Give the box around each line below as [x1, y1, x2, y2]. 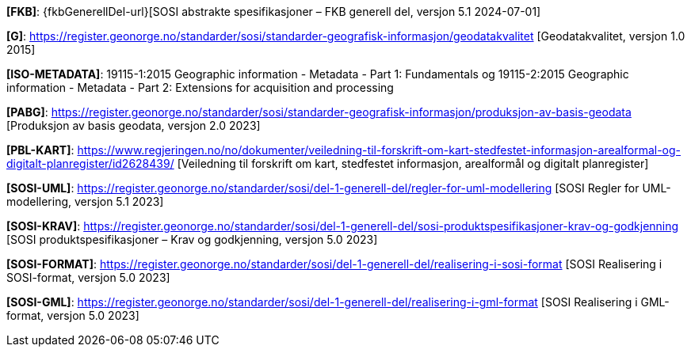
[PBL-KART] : [6, 143, 74, 157]
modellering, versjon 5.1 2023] [6, 195, 164, 208]
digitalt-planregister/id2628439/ [6, 157, 174, 170]
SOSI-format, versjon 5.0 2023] [6, 271, 170, 284]
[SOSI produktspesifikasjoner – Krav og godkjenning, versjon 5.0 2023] [6, 233, 378, 246]
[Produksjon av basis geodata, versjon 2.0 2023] [6, 119, 261, 132]
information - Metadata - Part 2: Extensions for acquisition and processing [6, 81, 394, 94]
